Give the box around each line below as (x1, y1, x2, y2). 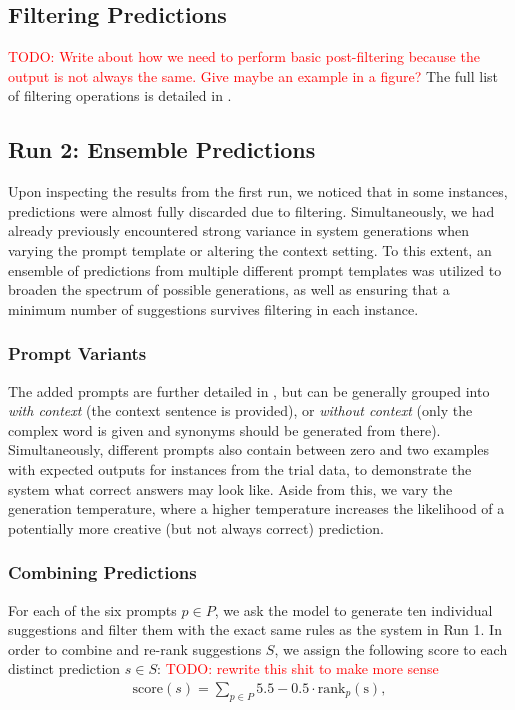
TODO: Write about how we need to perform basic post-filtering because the (8, 46, 480, 67)
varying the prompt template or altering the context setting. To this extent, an (8, 239, 492, 260)
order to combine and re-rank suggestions (8, 638, 262, 659)
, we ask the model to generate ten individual (214, 599, 493, 620)
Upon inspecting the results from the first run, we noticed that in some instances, (8, 181, 508, 202)
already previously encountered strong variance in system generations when (8, 220, 470, 241)
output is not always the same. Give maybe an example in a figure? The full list (8, 65, 499, 86)
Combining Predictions (8, 560, 197, 585)
